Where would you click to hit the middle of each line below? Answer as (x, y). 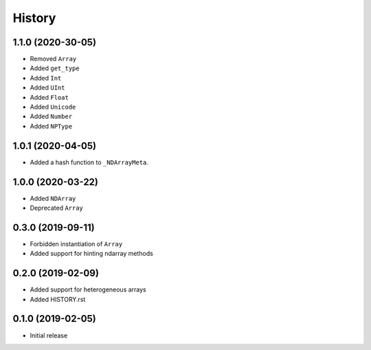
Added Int (46, 78)
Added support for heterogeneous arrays (88, 289)
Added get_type (55, 68)
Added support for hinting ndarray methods (92, 254)
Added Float (49, 97)
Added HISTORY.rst (58, 299)
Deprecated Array (57, 208)
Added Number (51, 116)
